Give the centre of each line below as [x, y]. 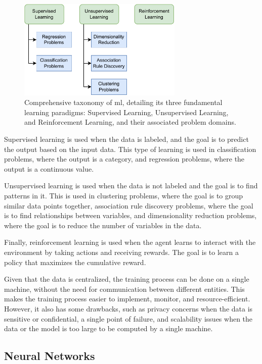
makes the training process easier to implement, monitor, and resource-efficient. [127, 299]
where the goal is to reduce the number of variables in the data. [103, 225]
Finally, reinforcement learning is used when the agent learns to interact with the [130, 242]
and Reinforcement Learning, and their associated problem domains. [130, 122]
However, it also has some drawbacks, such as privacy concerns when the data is [128, 308]
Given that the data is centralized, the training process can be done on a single [127, 279]
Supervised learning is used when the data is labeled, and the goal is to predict [126, 139]
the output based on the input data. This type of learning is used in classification [130, 149]
